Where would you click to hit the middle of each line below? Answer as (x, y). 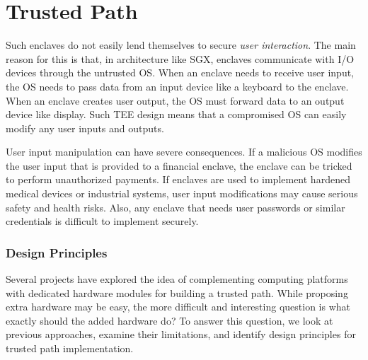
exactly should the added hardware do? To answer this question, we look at (169, 320)
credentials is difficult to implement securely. (102, 221)
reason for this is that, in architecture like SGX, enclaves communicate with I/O (180, 58)
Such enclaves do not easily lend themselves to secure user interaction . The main (181, 45)
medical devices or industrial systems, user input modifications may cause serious (182, 193)
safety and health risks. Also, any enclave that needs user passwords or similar (176, 207)
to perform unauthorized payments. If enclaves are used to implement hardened (178, 179)
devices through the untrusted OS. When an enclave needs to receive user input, (180, 72)
